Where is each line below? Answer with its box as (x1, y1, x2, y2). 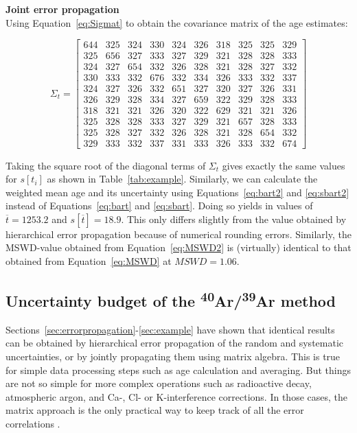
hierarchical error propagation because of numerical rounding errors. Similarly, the (5, 226, 352, 241)
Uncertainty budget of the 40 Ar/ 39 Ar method (5, 288, 336, 312)
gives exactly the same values (222, 158, 345, 172)
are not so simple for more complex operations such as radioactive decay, (5, 376, 312, 390)
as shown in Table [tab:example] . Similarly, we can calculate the (47, 172, 318, 186)
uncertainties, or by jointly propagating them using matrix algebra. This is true (5, 349, 341, 364)
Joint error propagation (5, 2, 119, 16)
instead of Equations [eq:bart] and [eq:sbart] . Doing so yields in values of (5, 198, 313, 213)
